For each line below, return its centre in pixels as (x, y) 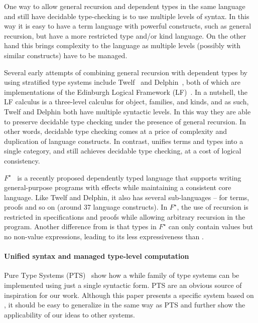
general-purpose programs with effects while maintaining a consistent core (118, 187)
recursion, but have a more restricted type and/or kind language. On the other (125, 35)
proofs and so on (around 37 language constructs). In (86, 207)
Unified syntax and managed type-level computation (97, 256)
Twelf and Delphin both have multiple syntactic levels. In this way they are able (127, 111)
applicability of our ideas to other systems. (70, 314)
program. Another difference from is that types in (80, 226)
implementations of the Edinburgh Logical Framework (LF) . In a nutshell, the (126, 92)
